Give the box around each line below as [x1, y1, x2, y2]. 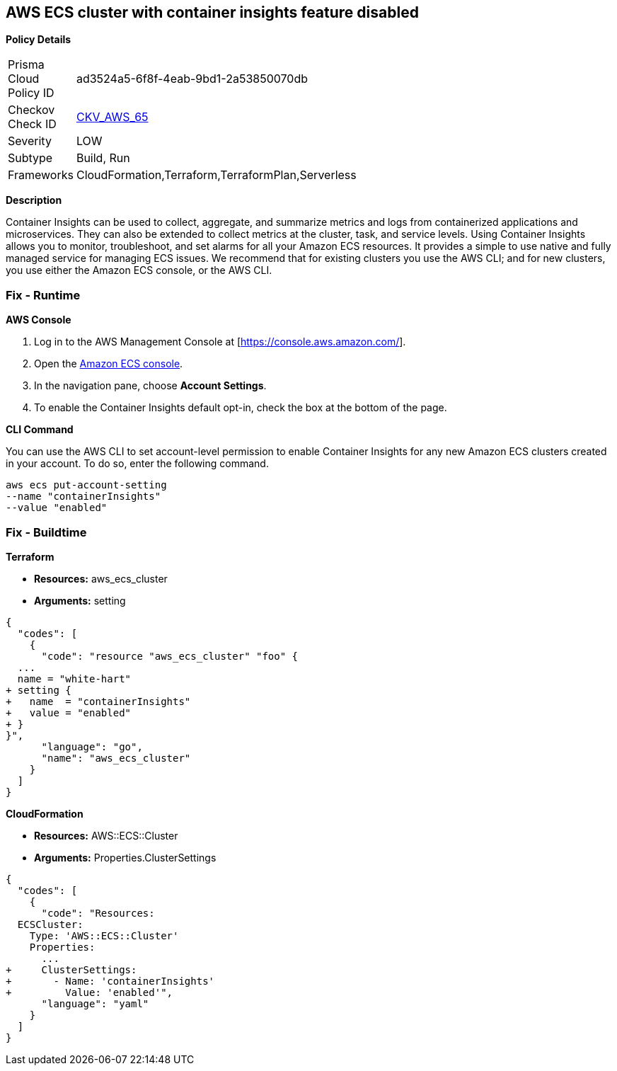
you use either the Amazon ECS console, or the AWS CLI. [6, 264, 272, 277]
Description [6, 194, 62, 207]
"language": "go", [41, 740, 143, 752]
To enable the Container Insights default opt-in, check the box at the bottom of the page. [34, 401, 447, 414]
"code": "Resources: [41, 907, 155, 919]
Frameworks [8, 168, 74, 183]
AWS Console [6, 314, 71, 326]
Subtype [8, 151, 53, 166]
